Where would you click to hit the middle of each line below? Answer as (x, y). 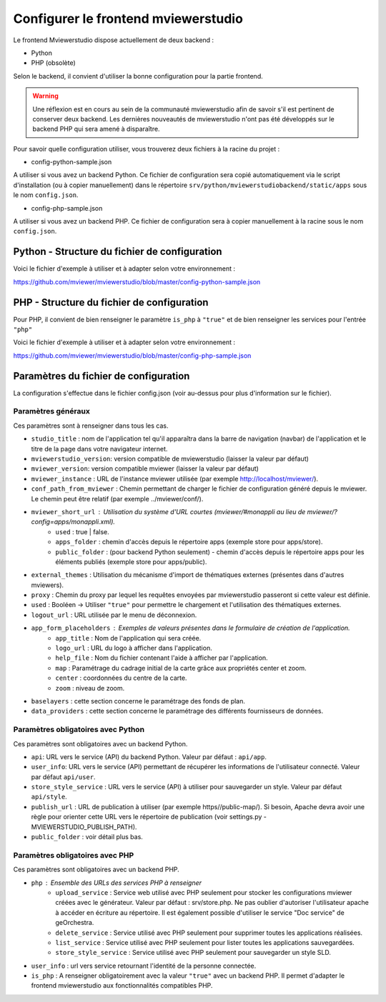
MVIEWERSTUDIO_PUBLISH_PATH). (84, 827)
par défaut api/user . (63, 777)
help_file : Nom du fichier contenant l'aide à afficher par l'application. (162, 658)
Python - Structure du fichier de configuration (118, 252)
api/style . (49, 797)
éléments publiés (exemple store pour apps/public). (131, 561)
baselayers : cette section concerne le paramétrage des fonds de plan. (138, 701)
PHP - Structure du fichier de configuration (111, 302)
